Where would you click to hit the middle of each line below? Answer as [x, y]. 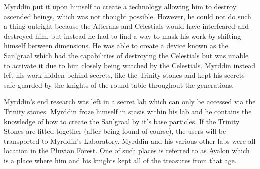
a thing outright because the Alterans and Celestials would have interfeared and [127, 26]
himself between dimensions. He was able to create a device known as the [116, 46]
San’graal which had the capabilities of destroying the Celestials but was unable [126, 55]
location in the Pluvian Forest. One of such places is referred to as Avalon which [127, 151]
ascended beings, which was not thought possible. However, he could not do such [128, 16]
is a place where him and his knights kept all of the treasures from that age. [120, 160]
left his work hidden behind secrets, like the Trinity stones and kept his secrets [124, 75]
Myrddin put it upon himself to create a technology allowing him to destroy [120, 6]
